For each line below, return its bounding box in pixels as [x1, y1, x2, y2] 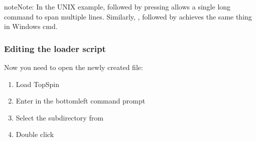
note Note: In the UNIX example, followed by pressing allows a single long [4, 1, 231, 11]
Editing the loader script [4, 42, 106, 54]
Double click [16, 129, 54, 139]
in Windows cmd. [4, 21, 58, 31]
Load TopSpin [16, 78, 59, 89]
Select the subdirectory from [16, 112, 103, 122]
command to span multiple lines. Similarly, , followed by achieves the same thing [4, 11, 252, 21]
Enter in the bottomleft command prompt [16, 95, 146, 106]
